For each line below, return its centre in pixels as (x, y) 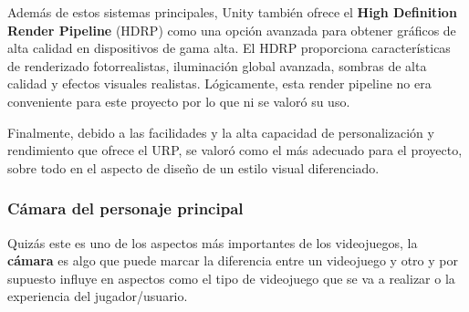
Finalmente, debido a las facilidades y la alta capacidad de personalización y (221, 132)
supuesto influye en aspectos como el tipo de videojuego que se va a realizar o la (231, 278)
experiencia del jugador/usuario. (98, 296)
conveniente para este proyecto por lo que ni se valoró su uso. (179, 101)
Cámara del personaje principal (125, 208)
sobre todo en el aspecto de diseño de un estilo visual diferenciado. (193, 167)
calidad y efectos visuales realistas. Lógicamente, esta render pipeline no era (219, 83)
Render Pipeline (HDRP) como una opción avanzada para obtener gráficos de (232, 30)
